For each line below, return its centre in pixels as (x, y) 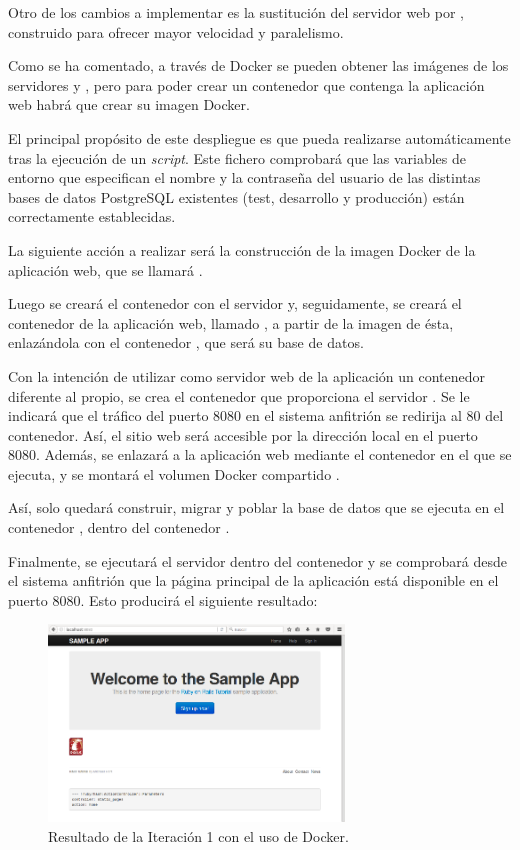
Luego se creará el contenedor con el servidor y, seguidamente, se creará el (235, 303)
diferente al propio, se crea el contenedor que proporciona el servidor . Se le (239, 395)
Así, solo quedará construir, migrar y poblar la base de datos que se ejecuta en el (256, 507)
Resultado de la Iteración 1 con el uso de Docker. (198, 836)
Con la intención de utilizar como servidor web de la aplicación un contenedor (247, 375)
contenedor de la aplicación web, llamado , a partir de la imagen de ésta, (231, 322)
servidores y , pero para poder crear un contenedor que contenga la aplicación (246, 84)
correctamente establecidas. (92, 216)
